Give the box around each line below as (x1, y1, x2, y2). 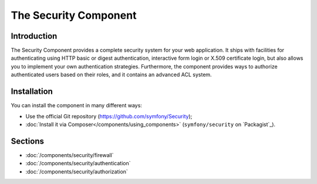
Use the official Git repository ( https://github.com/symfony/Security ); (25, 113, 193, 120)
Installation (11, 87, 53, 97)
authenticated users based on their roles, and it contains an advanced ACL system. (11, 71, 212, 79)
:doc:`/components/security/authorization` (25, 168, 129, 175)
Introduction (11, 31, 58, 41)
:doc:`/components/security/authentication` (25, 160, 131, 167)
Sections (11, 136, 44, 146)
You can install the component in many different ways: (11, 102, 142, 109)
